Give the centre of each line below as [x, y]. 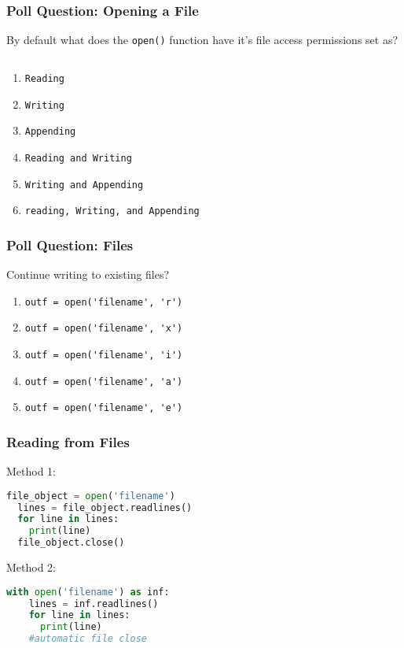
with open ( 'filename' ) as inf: [88, 592]
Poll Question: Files [70, 244]
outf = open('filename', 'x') [104, 329]
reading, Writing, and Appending [112, 211]
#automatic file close [88, 639]
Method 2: [31, 567]
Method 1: [31, 471]
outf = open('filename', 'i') [104, 355]
